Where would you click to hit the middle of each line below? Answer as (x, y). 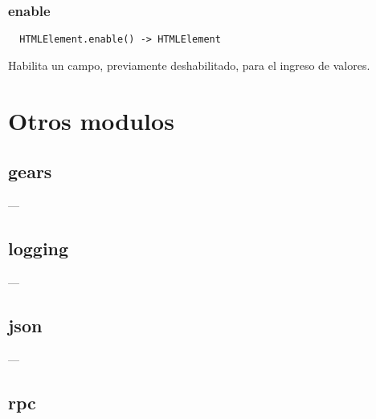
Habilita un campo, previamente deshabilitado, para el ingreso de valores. (189, 65)
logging (39, 248)
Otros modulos (91, 120)
